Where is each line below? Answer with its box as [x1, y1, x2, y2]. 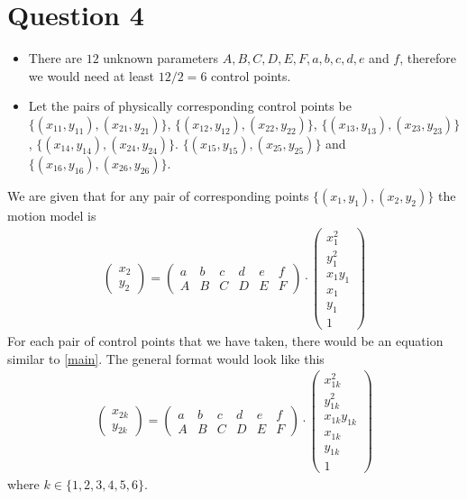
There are [28, 49, 82, 68]
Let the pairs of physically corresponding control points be [28, 96, 352, 115]
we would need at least [28, 66, 155, 85]
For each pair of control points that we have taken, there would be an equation [7, 331, 444, 350]
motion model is [7, 205, 96, 224]
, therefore [399, 49, 456, 68]
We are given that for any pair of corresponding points [7, 186, 309, 205]
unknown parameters [103, 49, 219, 68]
